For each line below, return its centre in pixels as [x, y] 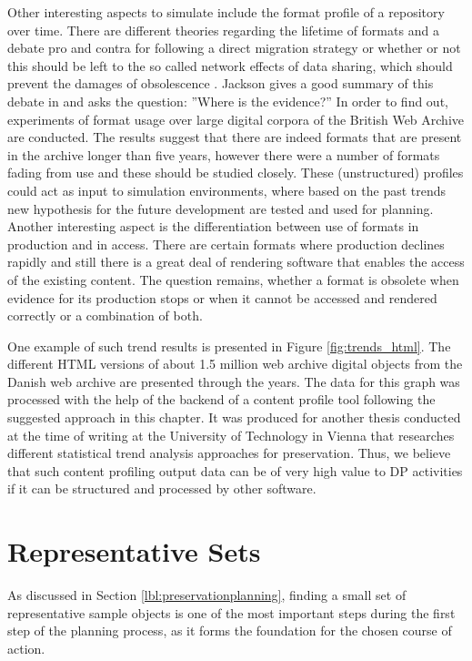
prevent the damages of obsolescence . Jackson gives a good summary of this [221, 83]
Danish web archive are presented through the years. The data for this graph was [234, 381]
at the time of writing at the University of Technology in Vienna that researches [231, 435]
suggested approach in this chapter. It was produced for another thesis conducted [234, 417]
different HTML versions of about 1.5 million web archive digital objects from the [235, 364]
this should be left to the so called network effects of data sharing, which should [230, 65]
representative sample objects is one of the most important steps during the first [231, 612]
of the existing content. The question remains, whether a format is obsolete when [233, 279]
